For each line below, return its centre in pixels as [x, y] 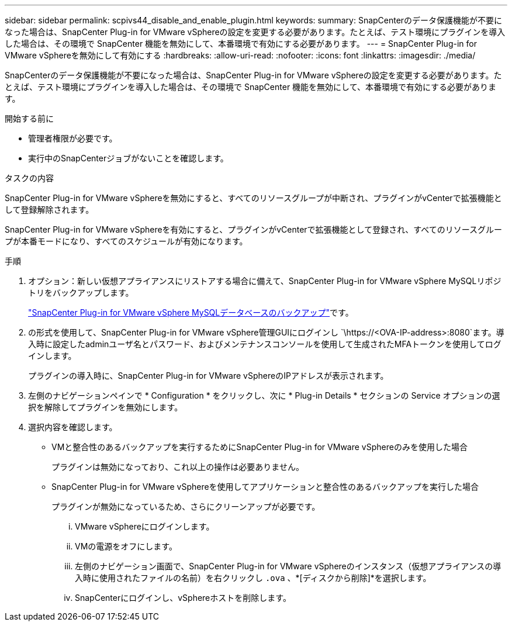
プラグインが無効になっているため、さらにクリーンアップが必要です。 [186, 506]
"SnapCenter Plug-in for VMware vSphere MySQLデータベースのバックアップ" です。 [191, 312]
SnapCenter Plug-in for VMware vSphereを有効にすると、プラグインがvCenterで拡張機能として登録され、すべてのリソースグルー [254, 229]
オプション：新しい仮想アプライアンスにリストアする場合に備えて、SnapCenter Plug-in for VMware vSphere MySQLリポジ [265, 281]
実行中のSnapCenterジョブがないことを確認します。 [128, 158]
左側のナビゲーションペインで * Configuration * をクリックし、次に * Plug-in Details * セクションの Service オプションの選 [264, 395]
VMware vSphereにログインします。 [145, 526]
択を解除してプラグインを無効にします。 [105, 407]
